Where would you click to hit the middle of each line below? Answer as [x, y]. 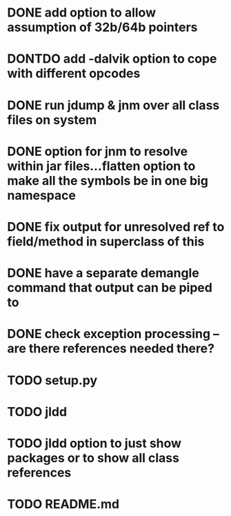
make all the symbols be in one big [108, 180]
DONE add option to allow [82, 13]
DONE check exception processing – [113, 334]
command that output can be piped [110, 288]
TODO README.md [63, 504]
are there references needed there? [111, 349]
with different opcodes [74, 73]
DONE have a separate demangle [103, 273]
